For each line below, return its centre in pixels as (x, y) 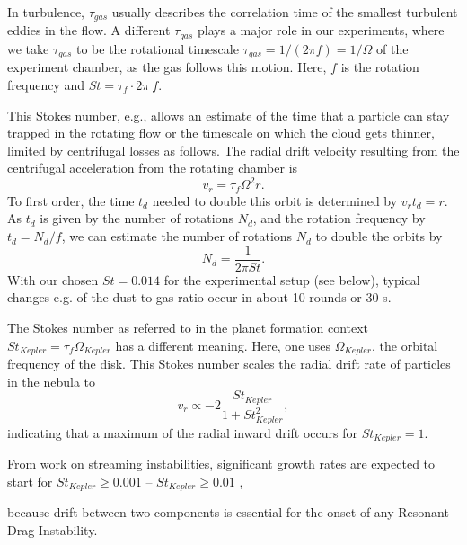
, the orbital (405, 345)
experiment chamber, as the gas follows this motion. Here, (167, 67)
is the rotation (380, 67)
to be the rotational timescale (157, 48)
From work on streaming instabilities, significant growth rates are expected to (221, 464)
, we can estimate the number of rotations (177, 236)
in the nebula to (52, 381)
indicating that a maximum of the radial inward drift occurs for (182, 432)
